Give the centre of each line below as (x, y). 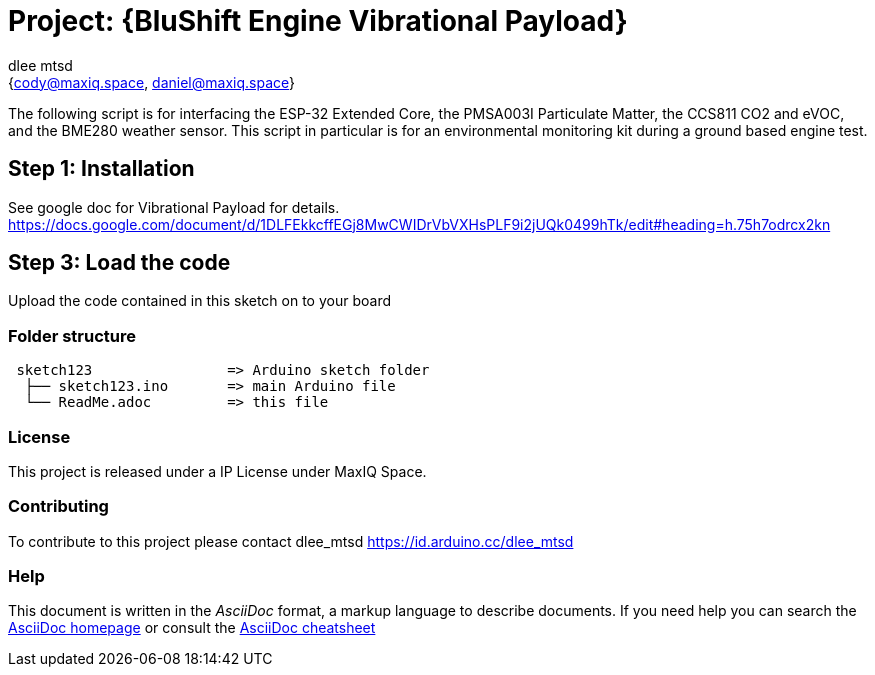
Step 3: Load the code (119, 263)
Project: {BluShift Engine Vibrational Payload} (318, 21)
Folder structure (72, 335)
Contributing (58, 506)
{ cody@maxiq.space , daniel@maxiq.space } (151, 82)
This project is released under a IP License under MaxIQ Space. (217, 471)
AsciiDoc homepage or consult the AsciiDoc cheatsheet (192, 628)
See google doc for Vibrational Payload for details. (174, 207)
